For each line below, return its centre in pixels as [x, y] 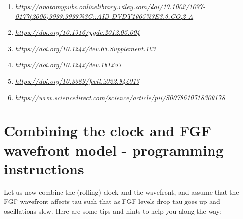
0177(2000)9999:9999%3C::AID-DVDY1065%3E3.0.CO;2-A [104, 16]
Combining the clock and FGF [108, 131]
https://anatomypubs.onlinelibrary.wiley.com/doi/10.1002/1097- [110, 6]
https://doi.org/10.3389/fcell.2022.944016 [77, 81]
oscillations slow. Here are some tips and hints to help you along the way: [113, 211]
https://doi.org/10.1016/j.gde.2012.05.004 [77, 32]
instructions [44, 168]
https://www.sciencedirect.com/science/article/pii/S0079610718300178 [120, 97]
